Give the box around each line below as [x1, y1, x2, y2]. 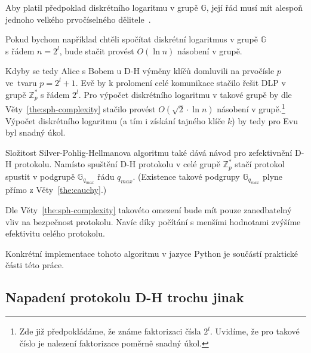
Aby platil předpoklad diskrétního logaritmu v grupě [5, 1, 198, 13]
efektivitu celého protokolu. [5, 227, 105, 240]
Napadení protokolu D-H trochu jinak [5, 288, 244, 306]
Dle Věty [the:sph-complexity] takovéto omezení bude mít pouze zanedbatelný [5, 203, 292, 216]
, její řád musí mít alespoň [206, 1, 303, 13]
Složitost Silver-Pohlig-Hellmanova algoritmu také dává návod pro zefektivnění [5, 146, 292, 158]
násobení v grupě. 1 [217, 101, 285, 115]
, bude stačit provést [59, 44, 134, 57]
